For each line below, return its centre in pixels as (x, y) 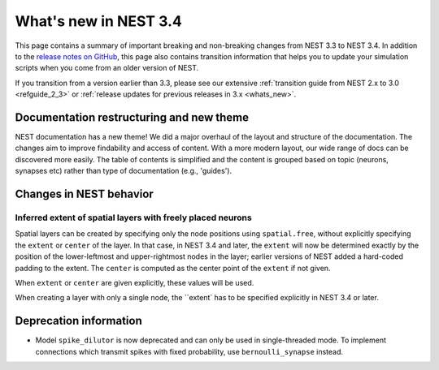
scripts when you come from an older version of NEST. (107, 68)
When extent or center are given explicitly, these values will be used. (135, 282)
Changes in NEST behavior (84, 194)
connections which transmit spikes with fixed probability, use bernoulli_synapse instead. (189, 351)
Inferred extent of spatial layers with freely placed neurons (133, 217)
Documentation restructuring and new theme (132, 117)
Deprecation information (78, 321)
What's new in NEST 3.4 (98, 21)
